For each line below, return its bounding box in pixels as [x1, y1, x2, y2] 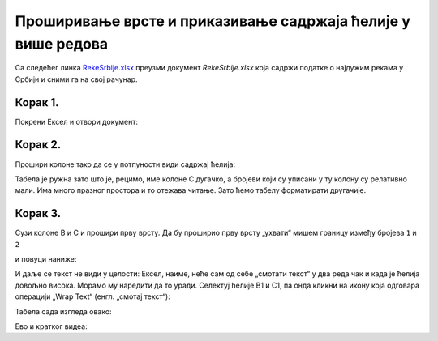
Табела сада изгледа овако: [15, 306, 113, 316]
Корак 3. [15, 207, 62, 220]
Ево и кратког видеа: [15, 321, 88, 331]
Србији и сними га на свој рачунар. [15, 74, 138, 84]
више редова [15, 35, 109, 53]
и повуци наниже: [15, 254, 77, 264]
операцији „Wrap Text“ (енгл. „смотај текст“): [15, 292, 170, 301]
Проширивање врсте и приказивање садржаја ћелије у [15, 12, 411, 30]
